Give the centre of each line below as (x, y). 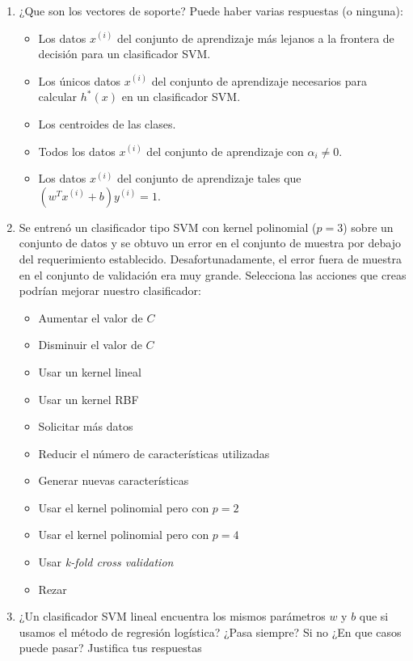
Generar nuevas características (114, 480)
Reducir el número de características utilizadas (154, 453)
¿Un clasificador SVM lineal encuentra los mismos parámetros (172, 616)
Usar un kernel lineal (90, 371)
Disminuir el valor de (90, 345)
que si (374, 616)
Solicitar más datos (86, 426)
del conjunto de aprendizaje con (225, 151)
